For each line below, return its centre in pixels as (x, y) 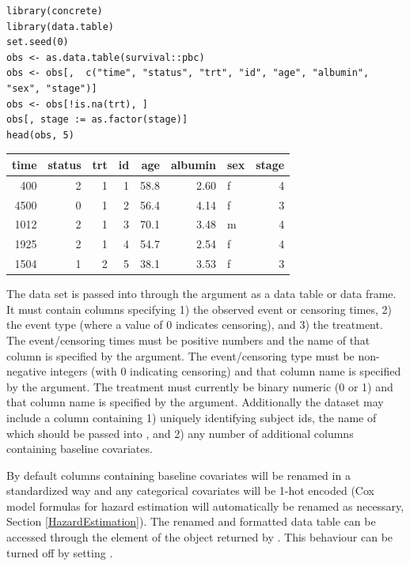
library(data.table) (61, 26)
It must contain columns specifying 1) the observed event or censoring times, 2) (199, 309)
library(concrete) (55, 11)
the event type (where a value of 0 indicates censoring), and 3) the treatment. (195, 325)
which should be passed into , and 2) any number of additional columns (180, 433)
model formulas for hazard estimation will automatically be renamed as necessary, (205, 506)
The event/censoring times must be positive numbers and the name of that (188, 340)
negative (27, 371)
